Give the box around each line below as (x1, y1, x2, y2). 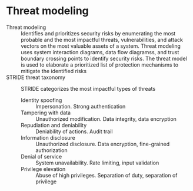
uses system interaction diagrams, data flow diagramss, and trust (21, 48, 179, 55)
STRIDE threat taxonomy (6, 74, 66, 81)
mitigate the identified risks (21, 67, 87, 74)
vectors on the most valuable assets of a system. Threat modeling (21, 42, 181, 50)
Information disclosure (21, 134, 75, 141)
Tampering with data (21, 109, 71, 116)
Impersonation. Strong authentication (35, 103, 126, 110)
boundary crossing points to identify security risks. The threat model (21, 55, 187, 62)
